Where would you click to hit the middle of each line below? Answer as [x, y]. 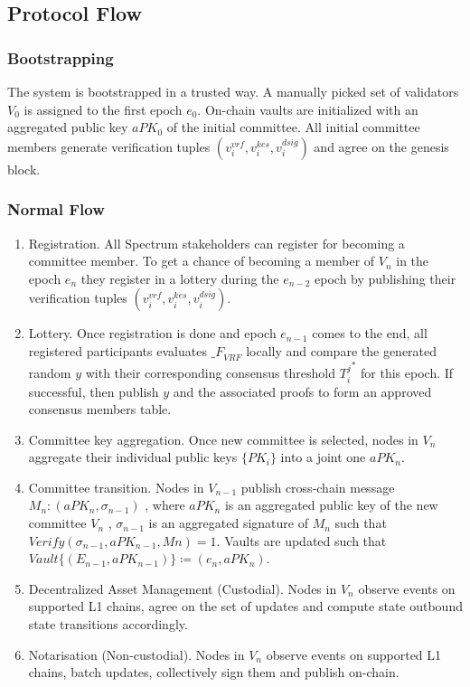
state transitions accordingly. [108, 624]
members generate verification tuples [109, 146]
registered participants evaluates [117, 350]
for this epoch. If [407, 373]
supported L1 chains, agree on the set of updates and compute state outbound [245, 606]
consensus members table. [100, 409]
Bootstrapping [61, 57]
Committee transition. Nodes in [116, 487]
